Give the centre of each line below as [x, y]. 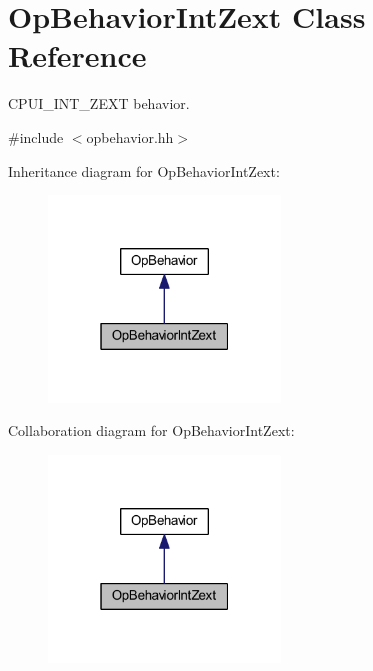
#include [36, 136]
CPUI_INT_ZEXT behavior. [99, 103]
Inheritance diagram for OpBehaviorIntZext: [144, 170]
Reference [77, 55]
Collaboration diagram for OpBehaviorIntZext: [151, 430]
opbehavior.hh [130, 136]
